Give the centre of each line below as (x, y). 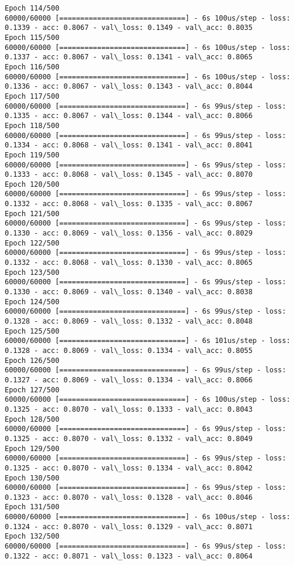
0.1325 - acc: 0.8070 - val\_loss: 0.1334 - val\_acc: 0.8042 (129, 468)
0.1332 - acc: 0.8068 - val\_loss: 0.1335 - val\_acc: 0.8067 (129, 204)
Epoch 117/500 (32, 96)
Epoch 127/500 (32, 390)
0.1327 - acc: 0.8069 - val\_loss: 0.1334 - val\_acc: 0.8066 (129, 380)
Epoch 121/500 (32, 213)
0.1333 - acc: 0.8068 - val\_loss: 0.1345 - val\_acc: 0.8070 (129, 175)
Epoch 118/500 (32, 125)
